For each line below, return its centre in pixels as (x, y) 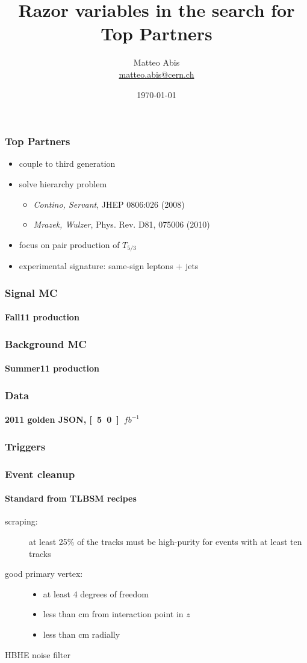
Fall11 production (42, 317)
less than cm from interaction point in (113, 614)
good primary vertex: (44, 574)
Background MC (46, 344)
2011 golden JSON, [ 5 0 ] (62, 419)
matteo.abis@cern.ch (157, 74)
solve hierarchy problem (63, 183)
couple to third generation (67, 163)
